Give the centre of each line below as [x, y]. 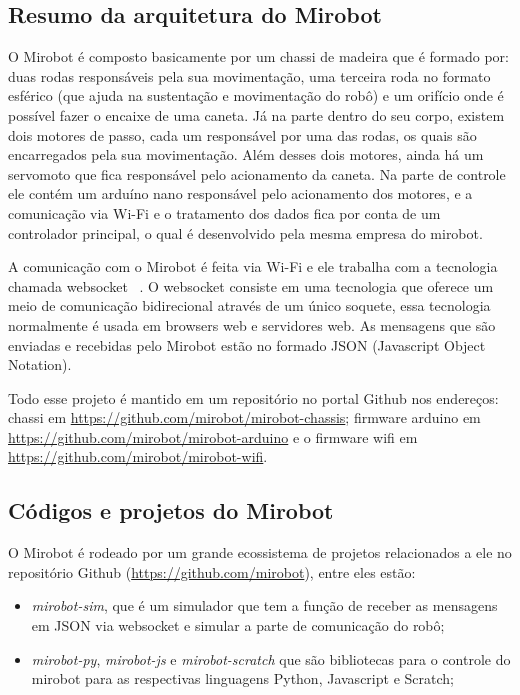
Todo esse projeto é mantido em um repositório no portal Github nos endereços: [253, 397]
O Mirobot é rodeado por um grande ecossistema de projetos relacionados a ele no [260, 552]
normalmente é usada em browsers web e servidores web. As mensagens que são [252, 324]
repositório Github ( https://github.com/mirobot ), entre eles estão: [212, 571]
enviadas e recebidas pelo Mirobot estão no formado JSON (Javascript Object [247, 344]
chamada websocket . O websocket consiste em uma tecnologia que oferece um [251, 285]
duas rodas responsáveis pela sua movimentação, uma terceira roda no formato [249, 75]
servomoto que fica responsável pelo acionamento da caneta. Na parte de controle [257, 173]
